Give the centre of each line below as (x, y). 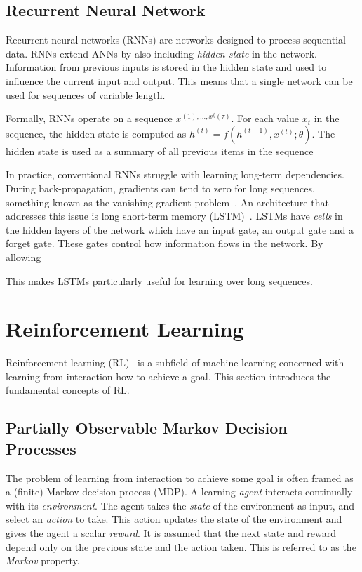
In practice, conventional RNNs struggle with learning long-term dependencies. (175, 174)
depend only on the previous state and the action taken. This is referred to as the (181, 546)
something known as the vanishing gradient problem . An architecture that (167, 202)
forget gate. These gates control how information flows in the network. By (165, 243)
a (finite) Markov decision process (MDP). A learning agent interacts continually (179, 492)
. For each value (265, 118)
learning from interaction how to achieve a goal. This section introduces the (168, 376)
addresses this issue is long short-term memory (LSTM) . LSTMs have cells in (174, 216)
